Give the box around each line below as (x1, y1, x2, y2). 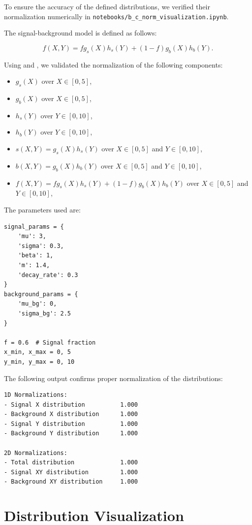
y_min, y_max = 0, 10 (4, 358, 75, 365)
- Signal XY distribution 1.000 (4, 468, 138, 476)
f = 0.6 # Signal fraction (4, 339, 96, 346)
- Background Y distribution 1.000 (4, 430, 138, 437)
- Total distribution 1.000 (4, 459, 138, 466)
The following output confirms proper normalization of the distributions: (4, 373, 223, 383)
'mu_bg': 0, (18, 300, 57, 308)
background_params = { (4, 290, 78, 298)
